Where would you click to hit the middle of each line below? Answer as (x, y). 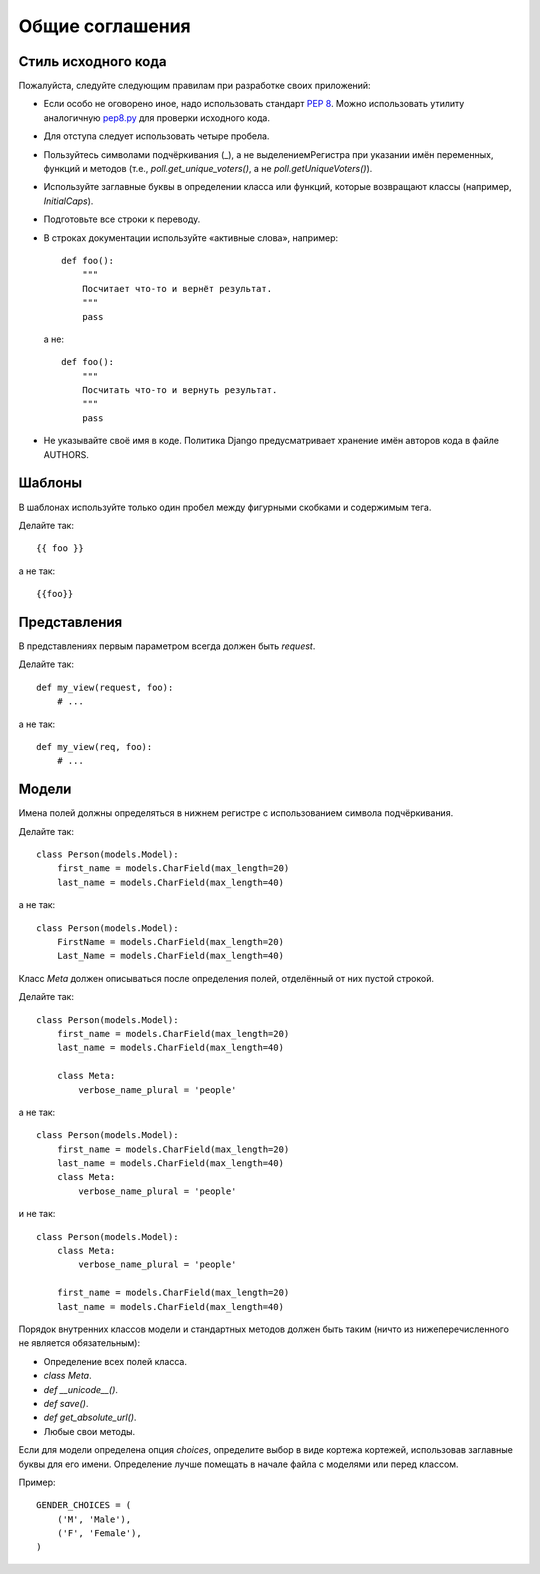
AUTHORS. (66, 454)
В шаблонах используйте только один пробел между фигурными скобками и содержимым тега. (225, 507)
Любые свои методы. (89, 1431)
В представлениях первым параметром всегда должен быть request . (167, 646)
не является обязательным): (79, 1343)
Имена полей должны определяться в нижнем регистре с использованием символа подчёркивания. (236, 813)
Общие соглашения (104, 26)
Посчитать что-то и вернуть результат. (179, 390)
